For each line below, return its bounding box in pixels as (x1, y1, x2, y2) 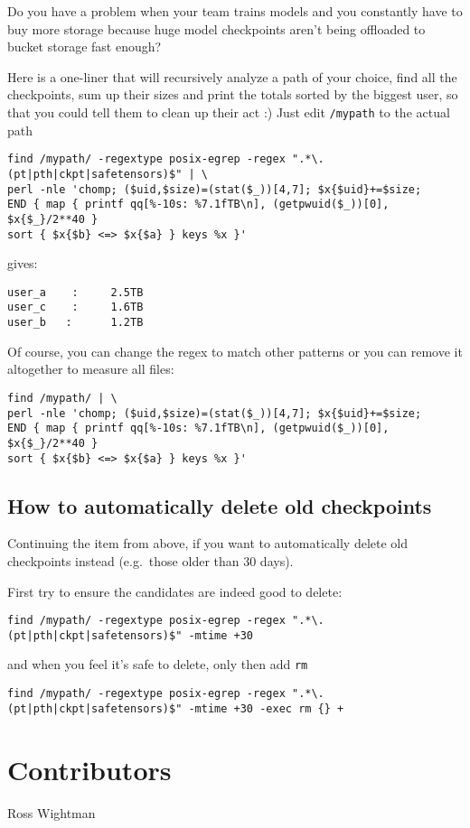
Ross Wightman (7, 803, 96, 822)
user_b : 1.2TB (7, 316, 144, 330)
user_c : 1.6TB (7, 301, 144, 314)
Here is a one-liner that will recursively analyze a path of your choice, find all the (7, 67, 457, 86)
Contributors (7, 750, 172, 787)
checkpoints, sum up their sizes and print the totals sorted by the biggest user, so (7, 85, 458, 104)
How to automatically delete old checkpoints (7, 491, 432, 519)
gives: (7, 254, 38, 273)
